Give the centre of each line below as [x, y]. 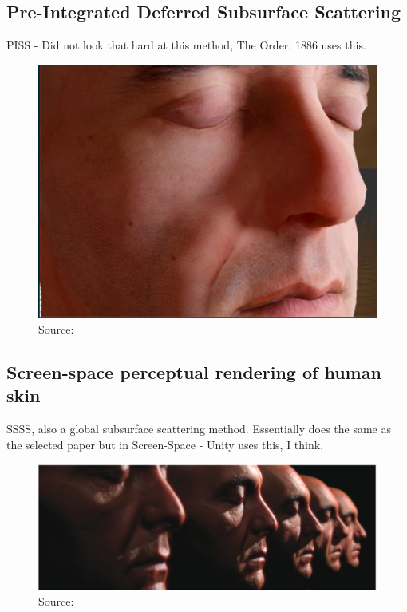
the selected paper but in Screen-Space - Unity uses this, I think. [165, 444]
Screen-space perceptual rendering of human [194, 371]
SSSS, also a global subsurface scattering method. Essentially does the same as [199, 429]
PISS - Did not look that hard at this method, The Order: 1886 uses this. [186, 45]
